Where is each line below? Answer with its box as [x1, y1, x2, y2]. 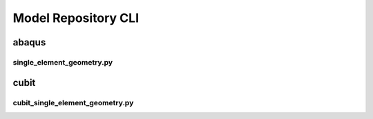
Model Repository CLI [12, 10, 140, 25]
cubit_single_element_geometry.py [12, 98, 134, 107]
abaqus [12, 36, 46, 48]
